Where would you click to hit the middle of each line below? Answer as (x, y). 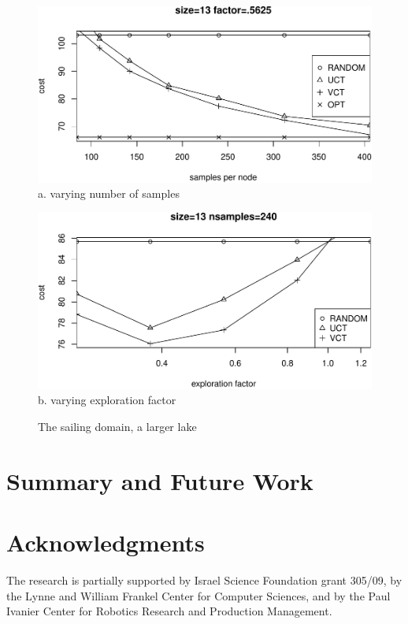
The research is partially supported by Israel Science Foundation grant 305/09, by (204, 580)
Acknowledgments (106, 542)
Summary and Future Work (160, 480)
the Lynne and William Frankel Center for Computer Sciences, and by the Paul (198, 595)
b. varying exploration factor (107, 400)
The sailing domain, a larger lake (117, 427)
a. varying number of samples (109, 193)
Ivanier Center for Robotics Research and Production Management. (169, 611)
